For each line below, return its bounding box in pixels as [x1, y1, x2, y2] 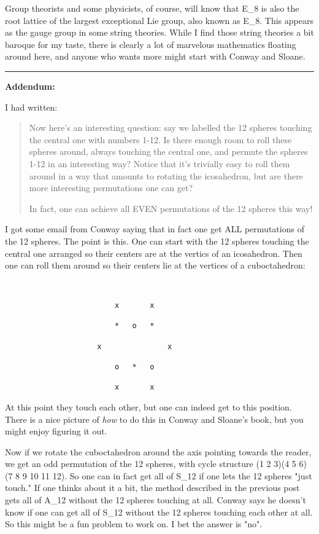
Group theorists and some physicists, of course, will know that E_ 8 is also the [5, 2, 299, 14]
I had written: [5, 100, 58, 113]
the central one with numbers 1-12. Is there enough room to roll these [29, 133, 292, 146]
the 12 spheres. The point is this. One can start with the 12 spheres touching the [5, 234, 309, 247]
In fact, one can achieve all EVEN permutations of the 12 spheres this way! [29, 202, 313, 214]
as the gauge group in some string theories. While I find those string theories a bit [5, 26, 314, 39]
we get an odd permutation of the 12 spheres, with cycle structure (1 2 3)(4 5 [5, 457, 296, 470]
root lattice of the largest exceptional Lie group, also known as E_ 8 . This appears [5, 14, 313, 26]
